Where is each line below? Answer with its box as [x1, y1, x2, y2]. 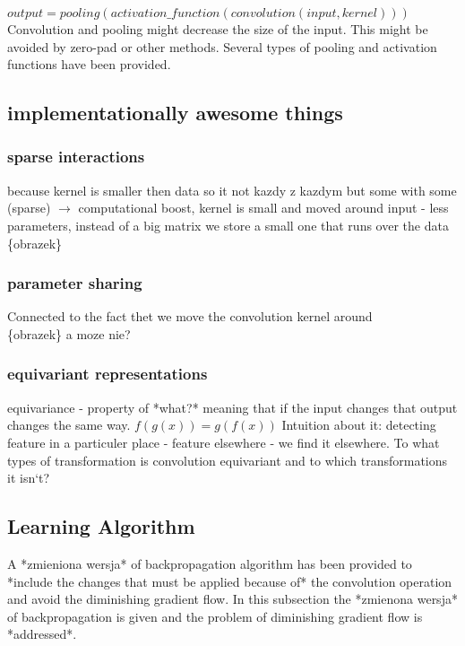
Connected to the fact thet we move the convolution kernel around [7, 307, 373, 326]
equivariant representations [7, 362, 208, 385]
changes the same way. [7, 415, 131, 434]
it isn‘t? [7, 468, 50, 487]
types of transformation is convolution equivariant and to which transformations [7, 450, 448, 469]
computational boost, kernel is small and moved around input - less [78, 198, 449, 217]
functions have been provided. [7, 55, 171, 74]
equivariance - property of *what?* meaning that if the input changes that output [7, 397, 458, 416]
